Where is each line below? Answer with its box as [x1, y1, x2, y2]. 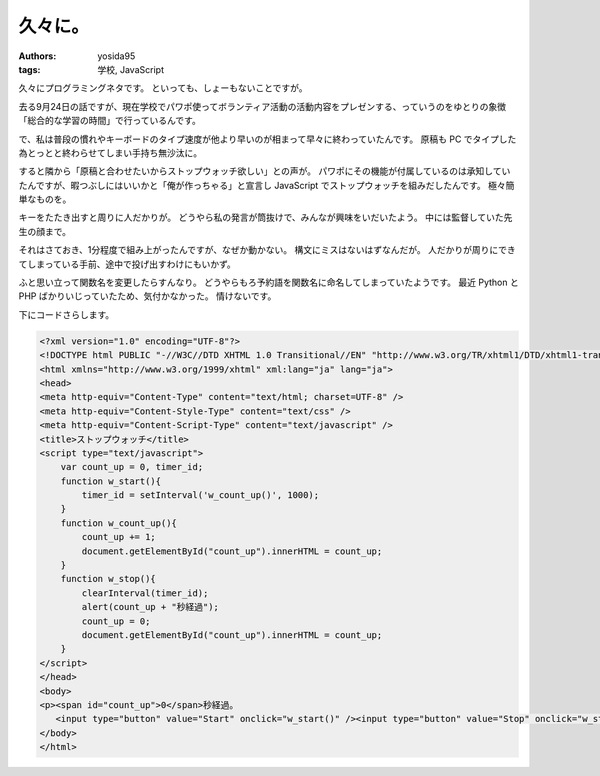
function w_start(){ [60, 475, 162, 487]
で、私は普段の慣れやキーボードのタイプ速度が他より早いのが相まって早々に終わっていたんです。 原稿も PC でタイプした [18, 133, 517, 145]
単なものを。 [18, 193, 72, 205]
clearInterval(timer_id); [81, 587, 209, 599]
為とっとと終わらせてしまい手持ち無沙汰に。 [18, 146, 203, 159]
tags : [18, 63, 41, 75]
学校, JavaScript [97, 63, 165, 75]
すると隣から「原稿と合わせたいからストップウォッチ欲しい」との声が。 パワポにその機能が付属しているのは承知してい [18, 165, 511, 177]
